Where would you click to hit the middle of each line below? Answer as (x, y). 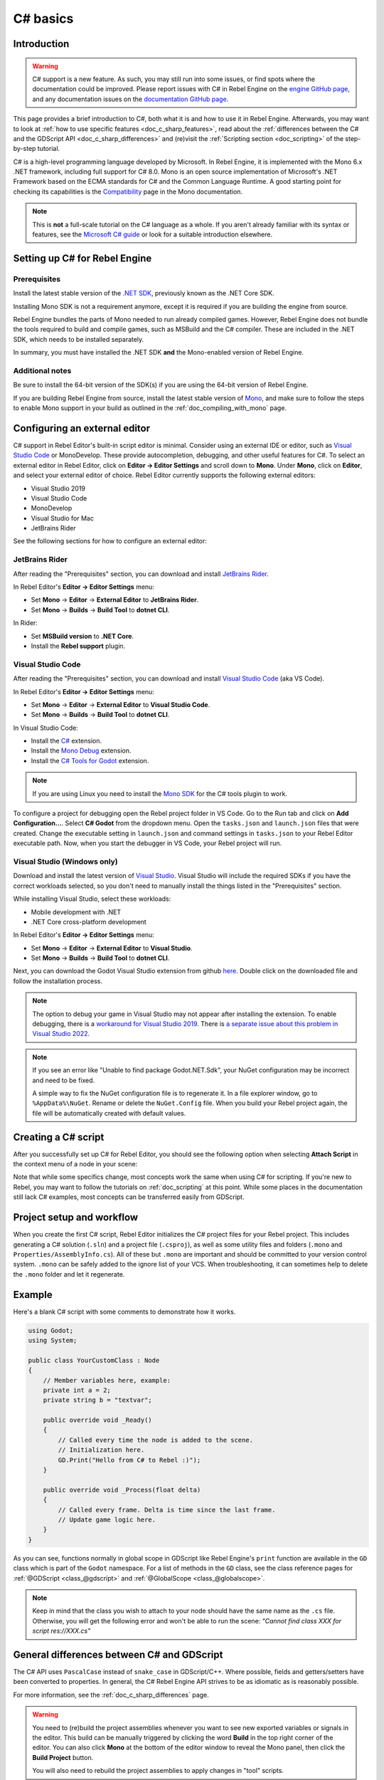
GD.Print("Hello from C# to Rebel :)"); (129, 1460)
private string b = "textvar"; (97, 1400)
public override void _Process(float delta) (122, 1490)
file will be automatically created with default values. (109, 1113)
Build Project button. (63, 1757)
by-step (25, 149)
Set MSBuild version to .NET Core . (82, 636)
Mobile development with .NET (76, 912)
